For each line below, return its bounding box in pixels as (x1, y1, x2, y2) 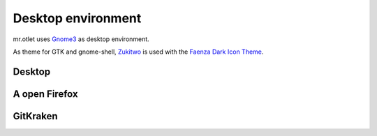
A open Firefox (13, 88, 78, 100)
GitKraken (13, 110, 59, 122)
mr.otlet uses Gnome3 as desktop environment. (13, 35, 149, 43)
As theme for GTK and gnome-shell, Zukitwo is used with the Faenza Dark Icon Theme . (13, 47, 264, 56)
